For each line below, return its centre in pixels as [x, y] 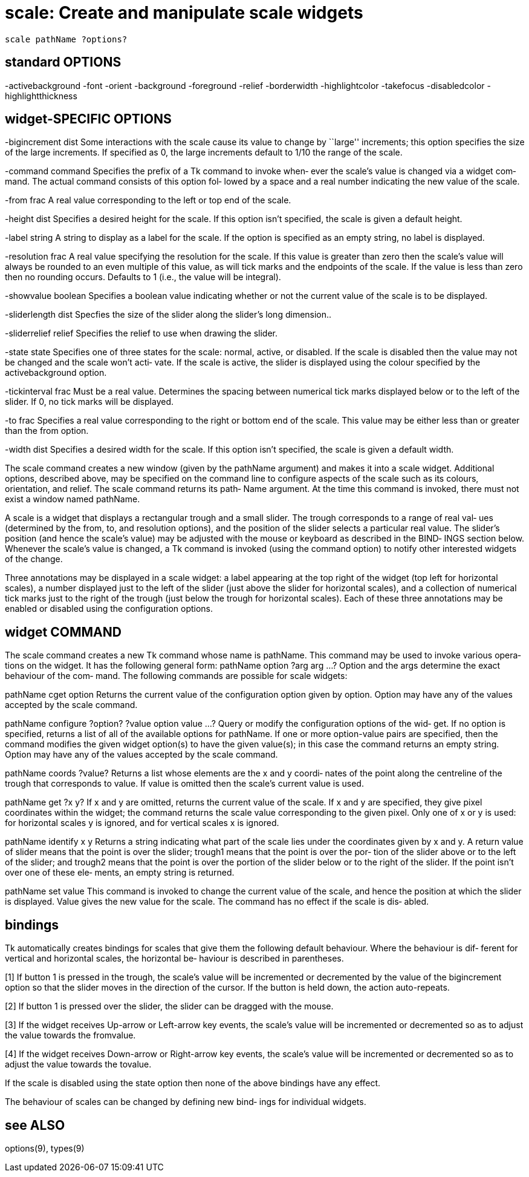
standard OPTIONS [63, 62]
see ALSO [35, 1125]
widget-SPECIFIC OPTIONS [88, 119]
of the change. [34, 559]
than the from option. [47, 431]
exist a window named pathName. [73, 499]
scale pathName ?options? [66, 39]
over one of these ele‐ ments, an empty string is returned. [120, 873]
